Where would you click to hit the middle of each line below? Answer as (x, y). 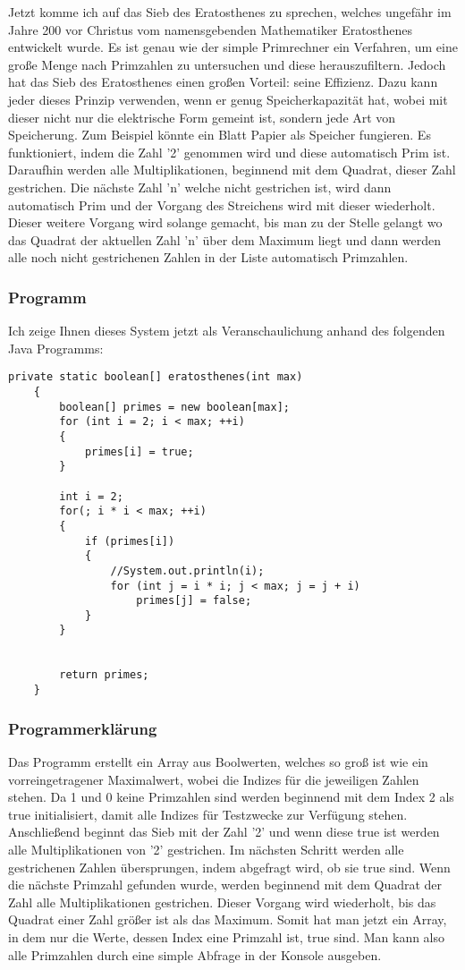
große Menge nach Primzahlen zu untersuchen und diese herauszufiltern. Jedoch (227, 64)
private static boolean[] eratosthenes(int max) (156, 377)
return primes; (104, 675)
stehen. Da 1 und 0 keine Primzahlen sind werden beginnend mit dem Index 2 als (231, 797)
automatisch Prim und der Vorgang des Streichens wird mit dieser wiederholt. (222, 204)
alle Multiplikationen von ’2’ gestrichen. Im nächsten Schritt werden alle (206, 849)
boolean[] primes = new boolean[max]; (174, 407)
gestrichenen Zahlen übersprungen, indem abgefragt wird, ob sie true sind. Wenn (229, 867)
